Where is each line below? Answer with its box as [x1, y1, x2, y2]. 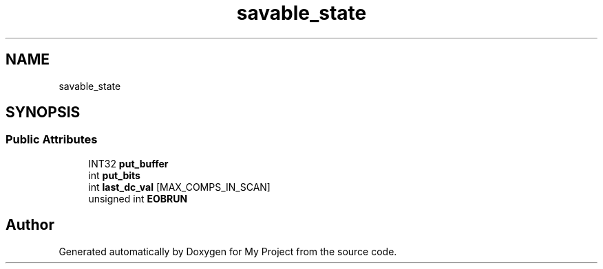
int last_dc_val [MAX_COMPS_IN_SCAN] [88, 180, 271, 193]
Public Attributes [6, 132, 98, 147]
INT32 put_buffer [88, 157, 169, 169]
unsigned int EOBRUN [88, 192, 188, 204]
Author [6, 216, 54, 234]
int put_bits [88, 169, 140, 181]
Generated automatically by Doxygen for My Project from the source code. [59, 245, 397, 257]
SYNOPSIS [6, 104, 81, 121]
